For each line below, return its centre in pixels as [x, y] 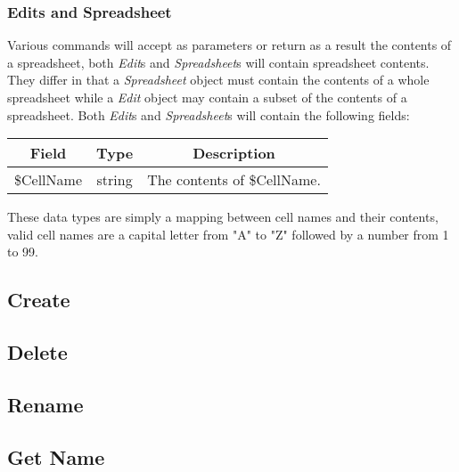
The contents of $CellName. [234, 180]
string [115, 180]
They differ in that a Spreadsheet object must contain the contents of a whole [218, 80]
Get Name [56, 456]
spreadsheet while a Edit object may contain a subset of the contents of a [207, 97]
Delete [37, 352]
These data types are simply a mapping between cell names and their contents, [223, 217]
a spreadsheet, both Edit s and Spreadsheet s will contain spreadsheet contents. [218, 62]
